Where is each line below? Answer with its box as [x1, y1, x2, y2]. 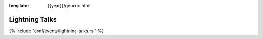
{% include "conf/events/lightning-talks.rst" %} [9, 28, 104, 34]
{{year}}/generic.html [47, 3, 91, 8]
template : [9, 3, 29, 8]
